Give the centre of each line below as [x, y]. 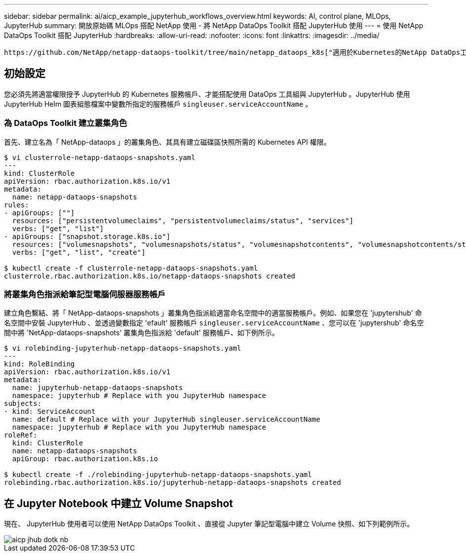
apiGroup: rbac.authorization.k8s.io [85, 459]
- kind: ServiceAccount [50, 412]
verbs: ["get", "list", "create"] [79, 252]
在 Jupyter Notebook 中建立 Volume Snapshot [119, 503]
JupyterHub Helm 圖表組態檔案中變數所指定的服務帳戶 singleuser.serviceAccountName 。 [158, 104]
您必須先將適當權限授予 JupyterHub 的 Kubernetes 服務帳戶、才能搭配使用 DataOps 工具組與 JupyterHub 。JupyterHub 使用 [207, 94]
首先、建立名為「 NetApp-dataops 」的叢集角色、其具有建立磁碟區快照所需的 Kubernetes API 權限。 [167, 142]
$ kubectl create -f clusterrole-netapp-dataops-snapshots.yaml [131, 268]
